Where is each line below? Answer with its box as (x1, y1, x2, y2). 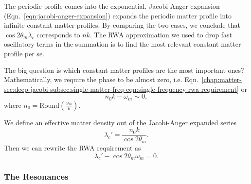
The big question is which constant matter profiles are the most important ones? (4, 65, 244, 75)
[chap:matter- (201, 74, 242, 84)
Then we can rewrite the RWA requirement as (4, 142, 141, 152)
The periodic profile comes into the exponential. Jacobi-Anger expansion (4, 1, 220, 11)
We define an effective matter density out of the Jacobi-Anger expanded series (4, 117, 237, 127)
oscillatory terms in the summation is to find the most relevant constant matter (4, 39, 241, 49)
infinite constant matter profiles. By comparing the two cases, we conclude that (4, 20, 240, 30)
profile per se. (4, 48, 44, 58)
